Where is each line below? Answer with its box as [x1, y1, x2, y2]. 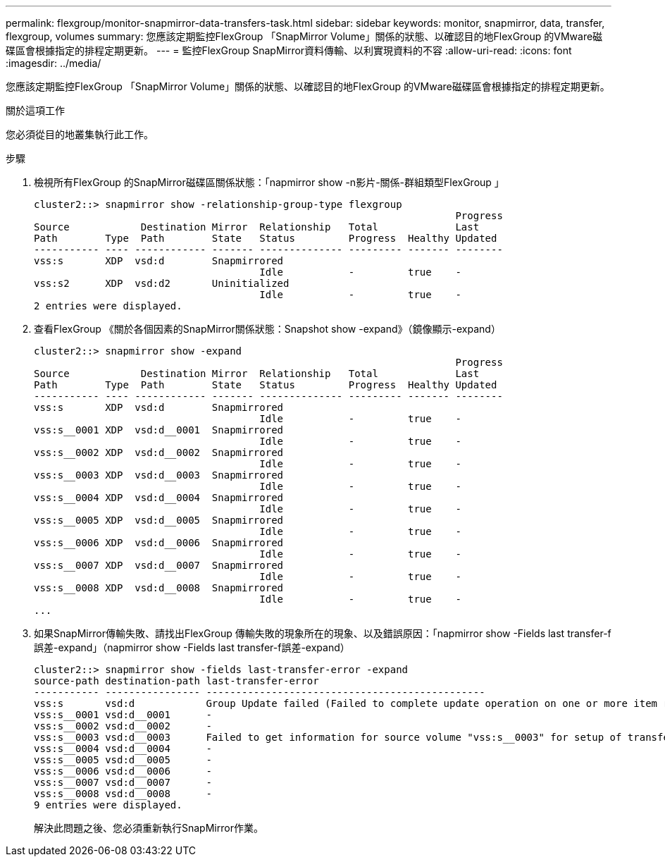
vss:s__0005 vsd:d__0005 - [34, 754, 212, 765]
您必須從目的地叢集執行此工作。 [6, 128, 154, 140]
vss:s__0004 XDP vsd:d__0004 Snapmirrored [34, 492, 284, 503]
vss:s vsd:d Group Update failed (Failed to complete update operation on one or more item [34, 698, 658, 709]
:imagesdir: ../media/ [6, 57, 101, 69]
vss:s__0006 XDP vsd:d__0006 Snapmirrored [34, 537, 284, 548]
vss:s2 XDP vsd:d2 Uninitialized [34, 278, 290, 289]
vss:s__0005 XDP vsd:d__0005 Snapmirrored [34, 515, 284, 526]
